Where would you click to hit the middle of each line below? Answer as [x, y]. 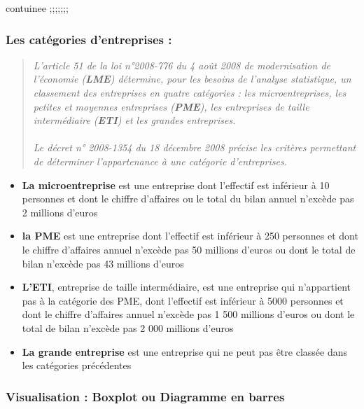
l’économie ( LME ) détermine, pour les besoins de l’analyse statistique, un [192, 79]
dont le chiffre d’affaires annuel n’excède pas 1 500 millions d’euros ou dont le [188, 314]
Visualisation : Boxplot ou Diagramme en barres [145, 396]
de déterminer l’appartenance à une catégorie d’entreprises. [160, 161]
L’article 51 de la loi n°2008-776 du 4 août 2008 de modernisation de [182, 65]
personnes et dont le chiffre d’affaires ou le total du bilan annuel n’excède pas [188, 199]
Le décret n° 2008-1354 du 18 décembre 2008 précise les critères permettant [195, 147]
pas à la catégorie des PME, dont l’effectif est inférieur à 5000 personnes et [183, 300]
